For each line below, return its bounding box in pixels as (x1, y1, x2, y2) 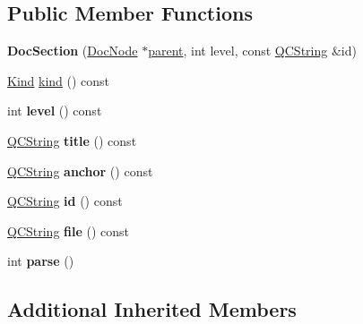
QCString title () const (7, 131, 137, 149)
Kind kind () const (7, 71, 110, 90)
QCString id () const (7, 192, 123, 210)
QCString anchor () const (7, 161, 153, 180)
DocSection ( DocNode (7, 41, 138, 60)
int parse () (7, 252, 74, 270)
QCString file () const (7, 221, 130, 240)
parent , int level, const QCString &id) (148, 41, 357, 60)
